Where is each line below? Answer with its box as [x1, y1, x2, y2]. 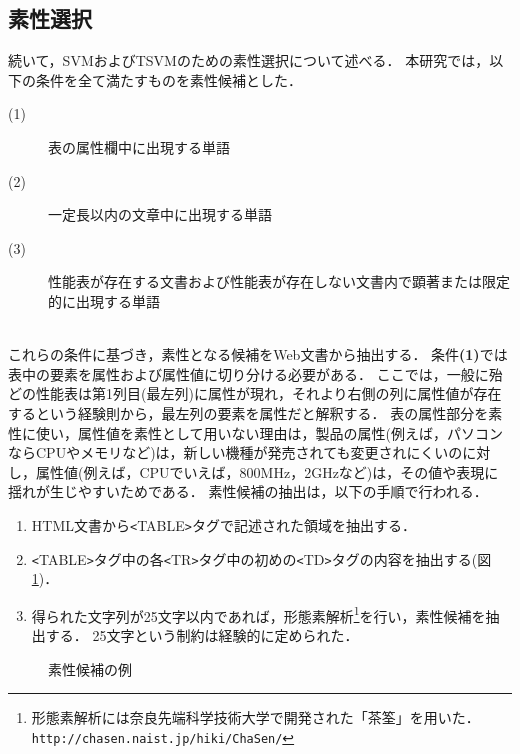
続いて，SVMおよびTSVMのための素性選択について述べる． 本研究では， [8, 50, 490, 71]
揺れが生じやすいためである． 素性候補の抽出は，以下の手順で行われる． [8, 481, 488, 502]
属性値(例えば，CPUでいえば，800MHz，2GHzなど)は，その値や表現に [35, 461, 499, 482]
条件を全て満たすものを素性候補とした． [35, 69, 302, 90]
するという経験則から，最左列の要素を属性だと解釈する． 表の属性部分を [8, 402, 489, 423]
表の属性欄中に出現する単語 [48, 136, 230, 157]
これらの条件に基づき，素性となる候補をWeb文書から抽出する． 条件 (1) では [8, 344, 508, 365]
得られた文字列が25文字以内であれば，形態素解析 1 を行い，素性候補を [31, 602, 486, 626]
